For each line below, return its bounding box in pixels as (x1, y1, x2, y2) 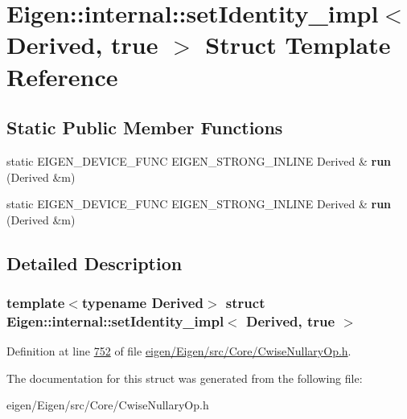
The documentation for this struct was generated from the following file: (6, 369, 363, 386)
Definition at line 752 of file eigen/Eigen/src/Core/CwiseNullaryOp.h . (6, 343, 351, 359)
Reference (6, 60, 118, 92)
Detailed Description (6, 250, 183, 275)
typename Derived (81, 293, 203, 313)
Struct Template (205, 28, 391, 61)
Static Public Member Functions (6, 115, 283, 140)
